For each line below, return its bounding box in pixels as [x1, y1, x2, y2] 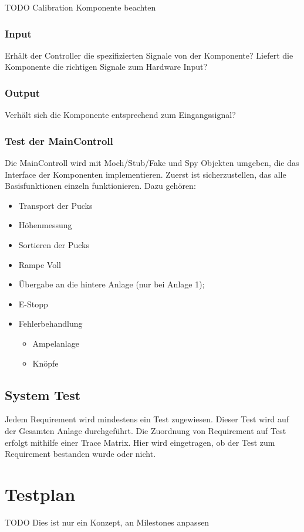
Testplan [5, 482, 76, 506]
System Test [5, 385, 81, 404]
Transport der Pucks [18, 199, 93, 211]
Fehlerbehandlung [18, 317, 83, 330]
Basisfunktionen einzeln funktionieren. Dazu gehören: [5, 179, 196, 192]
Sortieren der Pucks [18, 239, 89, 250]
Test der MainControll [5, 133, 113, 148]
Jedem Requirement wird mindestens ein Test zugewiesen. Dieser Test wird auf [5, 413, 289, 425]
